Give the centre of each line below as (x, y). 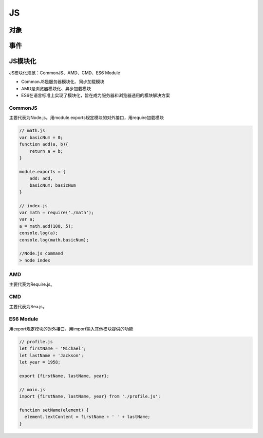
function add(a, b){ (44, 144)
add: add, (41, 179)
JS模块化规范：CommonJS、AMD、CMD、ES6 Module (65, 73)
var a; (27, 219)
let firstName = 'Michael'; (53, 348)
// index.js (34, 206)
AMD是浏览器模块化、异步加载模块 (56, 88)
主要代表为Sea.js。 (28, 306)
